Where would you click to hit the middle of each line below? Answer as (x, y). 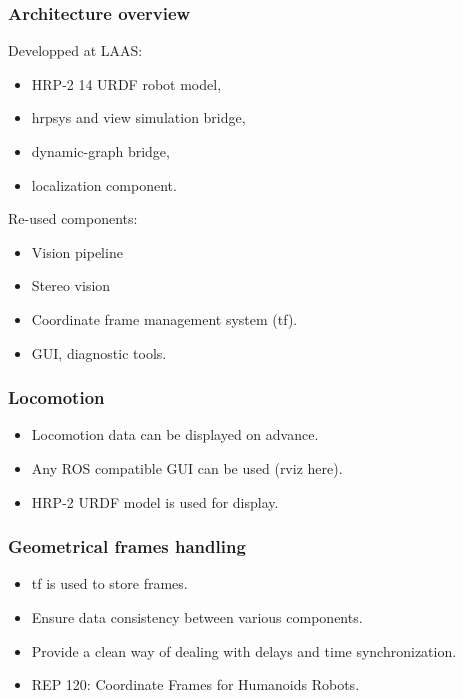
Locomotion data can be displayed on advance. (175, 434)
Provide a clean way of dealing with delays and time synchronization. (244, 650)
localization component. (104, 184)
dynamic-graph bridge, (100, 151)
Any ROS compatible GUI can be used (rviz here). (187, 467)
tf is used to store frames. (109, 583)
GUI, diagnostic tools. (99, 352)
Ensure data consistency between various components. (197, 616)
